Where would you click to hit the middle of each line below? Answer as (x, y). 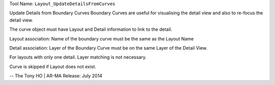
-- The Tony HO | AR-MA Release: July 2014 (56, 76)
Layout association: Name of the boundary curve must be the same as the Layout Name (102, 38)
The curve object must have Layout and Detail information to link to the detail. (91, 29)
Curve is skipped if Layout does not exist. (53, 66)
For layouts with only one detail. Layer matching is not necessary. (78, 57)
